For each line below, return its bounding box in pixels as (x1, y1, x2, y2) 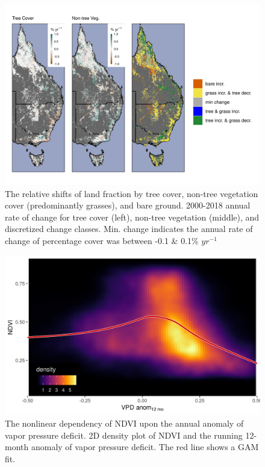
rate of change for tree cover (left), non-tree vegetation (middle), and (5, 210, 260, 223)
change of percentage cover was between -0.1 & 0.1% (5, 234, 199, 246)
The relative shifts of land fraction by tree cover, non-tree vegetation (5, 187, 258, 199)
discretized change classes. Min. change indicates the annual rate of (5, 222, 253, 235)
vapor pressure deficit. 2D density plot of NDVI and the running (5, 428, 243, 441)
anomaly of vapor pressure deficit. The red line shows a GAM (31, 440, 259, 453)
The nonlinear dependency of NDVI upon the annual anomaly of (5, 417, 244, 430)
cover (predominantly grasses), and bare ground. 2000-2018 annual (5, 199, 251, 212)
